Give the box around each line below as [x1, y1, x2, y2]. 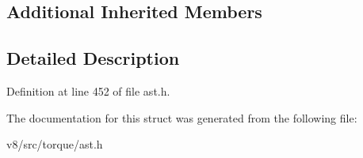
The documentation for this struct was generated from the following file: [6, 109, 357, 126]
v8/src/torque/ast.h [6, 136, 103, 152]
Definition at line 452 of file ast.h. [6, 82, 170, 99]
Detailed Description [6, 46, 180, 70]
